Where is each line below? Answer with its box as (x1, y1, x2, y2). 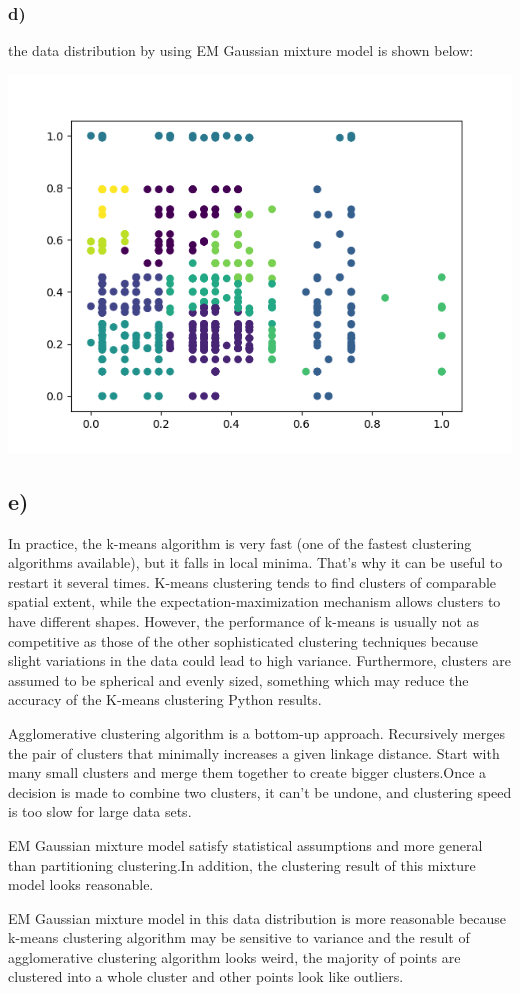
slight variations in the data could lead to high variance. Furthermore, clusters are (8, 650, 511, 671)
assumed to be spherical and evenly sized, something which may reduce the (8, 669, 469, 690)
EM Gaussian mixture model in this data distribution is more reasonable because (8, 907, 507, 928)
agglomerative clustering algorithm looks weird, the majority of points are (8, 946, 461, 967)
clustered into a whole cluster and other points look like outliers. (8, 966, 404, 987)
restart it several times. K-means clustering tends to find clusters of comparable (8, 571, 497, 592)
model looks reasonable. (8, 874, 154, 895)
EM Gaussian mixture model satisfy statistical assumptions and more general (8, 834, 483, 855)
